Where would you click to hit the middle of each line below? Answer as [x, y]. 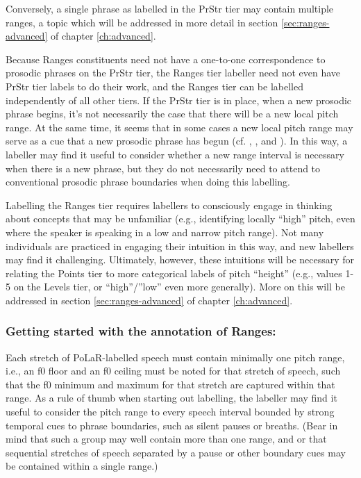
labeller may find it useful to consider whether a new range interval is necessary [175, 154]
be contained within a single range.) [82, 466]
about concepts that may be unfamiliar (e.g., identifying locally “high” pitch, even [180, 219]
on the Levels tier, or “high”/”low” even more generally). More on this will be [179, 287]
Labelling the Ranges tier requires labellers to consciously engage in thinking [169, 205]
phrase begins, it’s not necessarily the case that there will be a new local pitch [172, 114]
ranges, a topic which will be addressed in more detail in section [142, 22]
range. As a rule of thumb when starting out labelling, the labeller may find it [171, 398]
